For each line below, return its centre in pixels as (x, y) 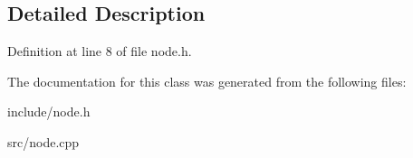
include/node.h (49, 112)
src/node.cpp (43, 141)
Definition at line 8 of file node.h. (100, 51)
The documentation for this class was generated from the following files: (207, 81)
